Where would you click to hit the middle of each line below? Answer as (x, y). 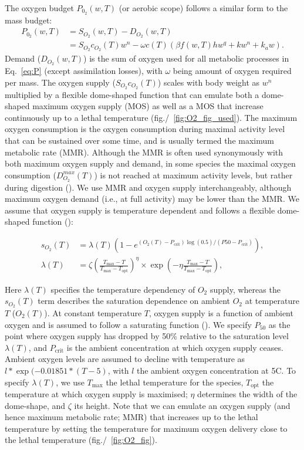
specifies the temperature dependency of (123, 289)
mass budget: (28, 20)
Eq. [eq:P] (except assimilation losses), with (84, 71)
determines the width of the (247, 393)
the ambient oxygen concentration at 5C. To (217, 370)
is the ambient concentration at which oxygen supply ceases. (175, 347)
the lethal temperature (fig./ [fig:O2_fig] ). (81, 440)
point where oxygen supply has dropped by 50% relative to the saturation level (147, 336)
